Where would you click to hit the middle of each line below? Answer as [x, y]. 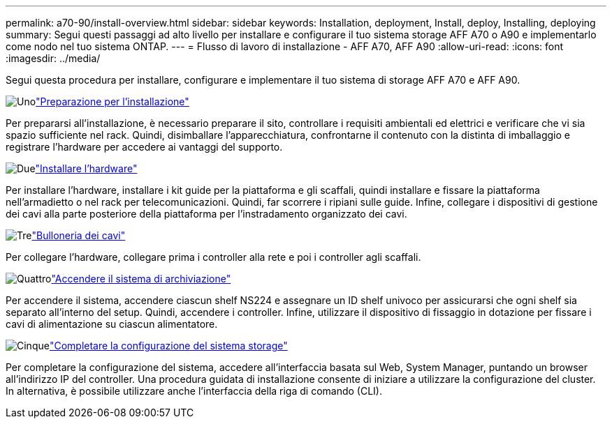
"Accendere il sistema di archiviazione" [141, 279]
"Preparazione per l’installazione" [112, 101]
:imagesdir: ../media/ [53, 58]
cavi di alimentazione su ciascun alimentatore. [112, 324]
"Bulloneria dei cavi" [79, 235]
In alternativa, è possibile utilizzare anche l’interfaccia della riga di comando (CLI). [194, 391]
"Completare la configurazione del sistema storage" [168, 346]
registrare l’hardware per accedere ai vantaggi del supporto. [144, 147]
